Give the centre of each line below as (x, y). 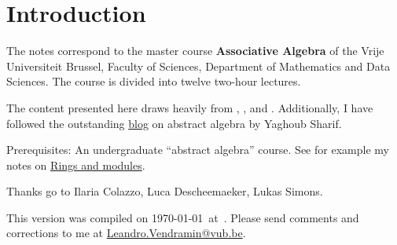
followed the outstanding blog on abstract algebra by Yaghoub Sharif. (174, 123)
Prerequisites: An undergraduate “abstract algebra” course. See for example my (198, 150)
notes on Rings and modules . (76, 165)
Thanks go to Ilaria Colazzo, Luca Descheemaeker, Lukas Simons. (165, 191)
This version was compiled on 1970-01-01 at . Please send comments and (183, 217)
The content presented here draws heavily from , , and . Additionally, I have (190, 107)
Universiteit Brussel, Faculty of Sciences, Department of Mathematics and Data (198, 66)
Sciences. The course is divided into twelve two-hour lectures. (154, 81)
